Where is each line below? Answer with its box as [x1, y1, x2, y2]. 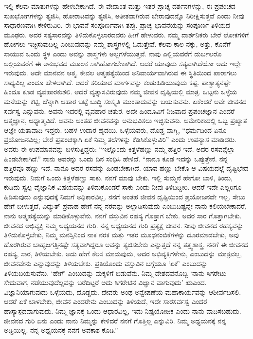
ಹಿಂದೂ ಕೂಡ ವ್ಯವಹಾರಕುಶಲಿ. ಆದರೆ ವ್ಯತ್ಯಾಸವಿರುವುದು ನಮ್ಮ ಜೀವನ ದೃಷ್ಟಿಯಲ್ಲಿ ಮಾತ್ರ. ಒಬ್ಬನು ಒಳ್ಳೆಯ [4, 87, 237, 97]
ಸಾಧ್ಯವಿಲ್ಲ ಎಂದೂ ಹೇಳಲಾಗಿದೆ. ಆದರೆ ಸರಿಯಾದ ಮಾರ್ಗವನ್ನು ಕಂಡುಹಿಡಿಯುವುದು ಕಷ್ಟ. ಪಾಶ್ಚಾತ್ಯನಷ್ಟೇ [4, 77, 231, 87]
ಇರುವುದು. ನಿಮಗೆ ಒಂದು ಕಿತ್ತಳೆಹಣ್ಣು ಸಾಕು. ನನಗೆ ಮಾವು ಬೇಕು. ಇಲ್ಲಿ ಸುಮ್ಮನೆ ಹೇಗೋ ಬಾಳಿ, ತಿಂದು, [4, 172, 233, 182]
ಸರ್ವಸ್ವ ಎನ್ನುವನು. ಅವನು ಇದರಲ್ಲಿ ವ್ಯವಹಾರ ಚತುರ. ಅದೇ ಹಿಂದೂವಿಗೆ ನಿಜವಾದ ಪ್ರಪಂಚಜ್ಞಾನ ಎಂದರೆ [4, 106, 235, 116]
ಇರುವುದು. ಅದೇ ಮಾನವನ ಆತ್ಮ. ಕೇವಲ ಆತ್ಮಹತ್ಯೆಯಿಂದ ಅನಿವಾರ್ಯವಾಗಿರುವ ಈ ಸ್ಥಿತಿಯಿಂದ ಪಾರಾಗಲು [4, 68, 237, 78]
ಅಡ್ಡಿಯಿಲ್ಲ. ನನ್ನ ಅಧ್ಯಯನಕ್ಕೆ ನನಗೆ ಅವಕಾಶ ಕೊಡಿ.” [4, 325, 118, 335]
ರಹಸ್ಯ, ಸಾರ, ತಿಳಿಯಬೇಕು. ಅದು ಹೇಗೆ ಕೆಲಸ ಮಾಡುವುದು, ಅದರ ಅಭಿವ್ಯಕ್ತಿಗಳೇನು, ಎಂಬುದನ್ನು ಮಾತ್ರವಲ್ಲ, [4, 249, 242, 259]
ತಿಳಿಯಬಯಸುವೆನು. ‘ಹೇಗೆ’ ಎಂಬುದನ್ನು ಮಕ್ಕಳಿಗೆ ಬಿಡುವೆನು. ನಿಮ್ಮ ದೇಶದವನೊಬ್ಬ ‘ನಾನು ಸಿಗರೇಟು [4, 268, 227, 278]
